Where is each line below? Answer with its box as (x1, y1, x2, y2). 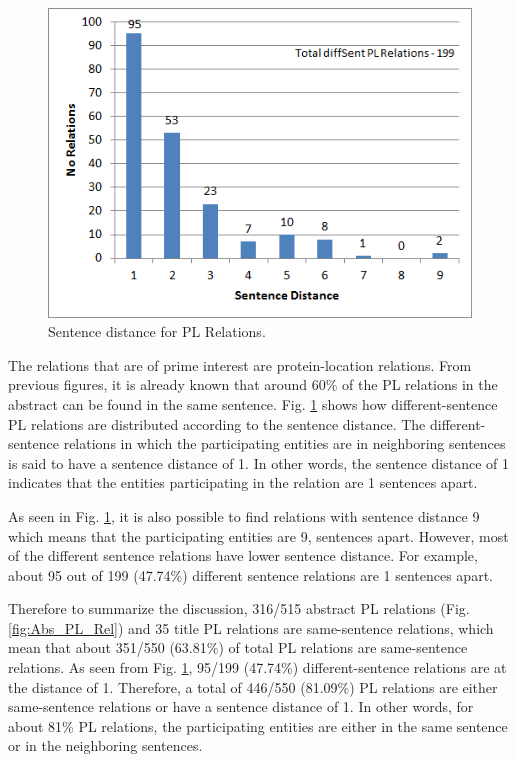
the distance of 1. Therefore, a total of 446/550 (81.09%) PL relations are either (8, 676, 498, 697)
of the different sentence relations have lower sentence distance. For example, (8, 545, 478, 566)
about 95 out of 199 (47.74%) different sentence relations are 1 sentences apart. (8, 564, 493, 585)
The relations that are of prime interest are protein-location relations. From (8, 354, 472, 375)
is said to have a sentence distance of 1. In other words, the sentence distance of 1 (8, 452, 510, 473)
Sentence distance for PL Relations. (48, 321, 266, 342)
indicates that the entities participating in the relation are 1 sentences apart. (8, 472, 478, 493)
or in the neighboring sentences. (8, 735, 203, 756)
